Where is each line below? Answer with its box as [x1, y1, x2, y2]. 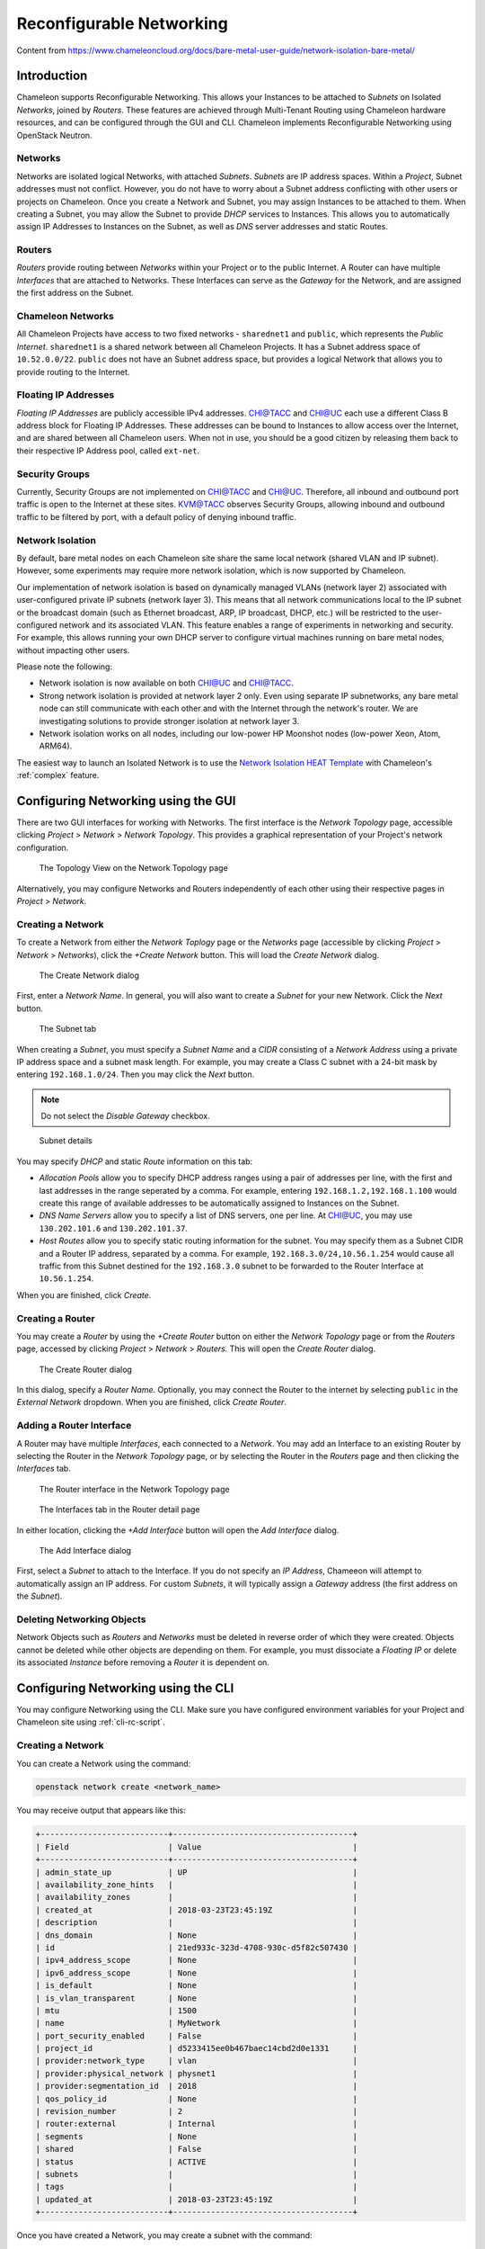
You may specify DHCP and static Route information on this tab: [16, 1156, 253, 1167]
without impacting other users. [16, 644, 130, 656]
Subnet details [39, 1135, 93, 1146]
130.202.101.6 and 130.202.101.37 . [39, 1223, 189, 1233]
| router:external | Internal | [35, 2119, 358, 2129]
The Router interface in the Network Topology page [39, 1483, 230, 1494]
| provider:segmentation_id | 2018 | [35, 2081, 358, 2092]
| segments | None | [35, 2131, 358, 2141]
